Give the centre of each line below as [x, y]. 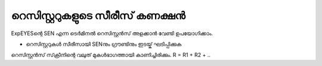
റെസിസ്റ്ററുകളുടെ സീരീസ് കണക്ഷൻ [98, 15]
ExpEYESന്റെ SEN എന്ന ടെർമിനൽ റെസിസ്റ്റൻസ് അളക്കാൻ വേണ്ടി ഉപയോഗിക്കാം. [112, 33]
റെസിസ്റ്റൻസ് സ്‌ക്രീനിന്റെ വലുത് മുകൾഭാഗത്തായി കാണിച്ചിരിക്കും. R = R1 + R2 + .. [111, 55]
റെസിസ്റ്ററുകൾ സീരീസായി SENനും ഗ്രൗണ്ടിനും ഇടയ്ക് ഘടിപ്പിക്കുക [104, 44]
